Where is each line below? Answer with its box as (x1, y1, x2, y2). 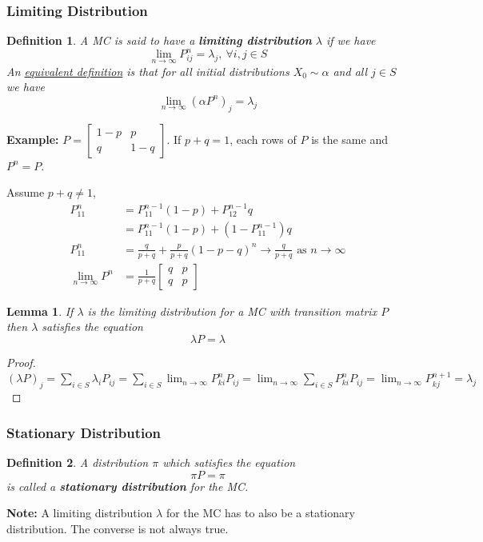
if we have (325, 32, 376, 49)
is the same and (311, 130, 388, 147)
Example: (6, 130, 59, 147)
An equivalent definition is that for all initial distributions (6, 62, 289, 79)
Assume (6, 184, 45, 201)
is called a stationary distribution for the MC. (6, 477, 249, 494)
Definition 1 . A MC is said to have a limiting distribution (6, 32, 312, 49)
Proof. (6, 353, 36, 370)
